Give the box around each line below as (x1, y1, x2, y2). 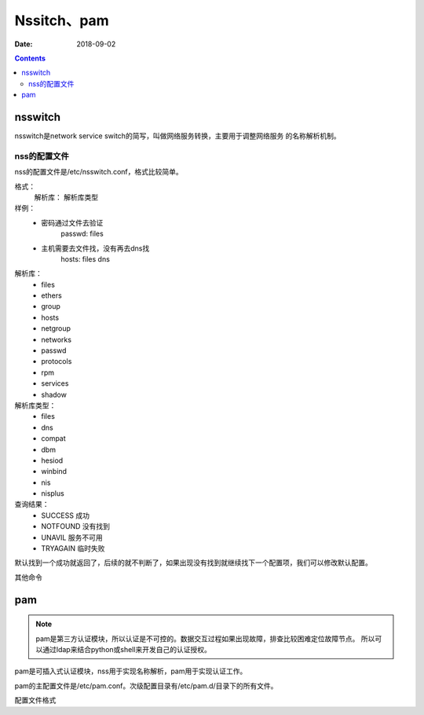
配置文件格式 (14, 695, 57, 705)
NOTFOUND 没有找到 (41, 522, 110, 531)
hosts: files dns (60, 254, 110, 263)
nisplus (41, 489, 64, 498)
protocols (41, 357, 72, 366)
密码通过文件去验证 (41, 218, 104, 227)
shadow (41, 390, 67, 399)
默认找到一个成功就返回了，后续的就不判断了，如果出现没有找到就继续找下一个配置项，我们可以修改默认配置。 (14, 558, 372, 567)
